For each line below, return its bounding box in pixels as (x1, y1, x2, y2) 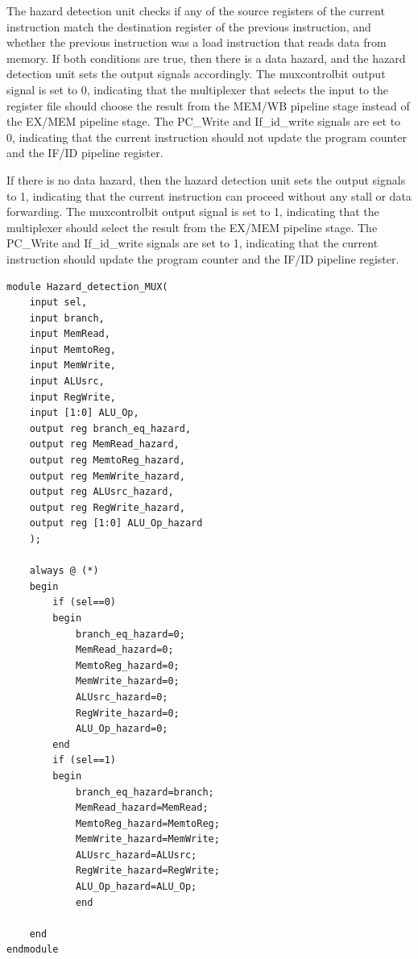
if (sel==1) (52, 754, 117, 766)
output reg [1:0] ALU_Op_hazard (29, 517, 203, 529)
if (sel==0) (52, 596, 117, 608)
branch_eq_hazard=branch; (75, 786, 214, 798)
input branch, (29, 312, 105, 324)
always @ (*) (29, 565, 99, 577)
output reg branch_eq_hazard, (29, 422, 192, 434)
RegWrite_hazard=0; (75, 707, 180, 719)
